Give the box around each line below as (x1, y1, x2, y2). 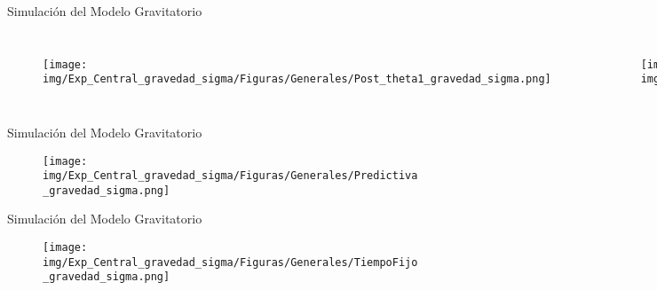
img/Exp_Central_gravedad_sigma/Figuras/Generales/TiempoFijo (43, 255, 418, 269)
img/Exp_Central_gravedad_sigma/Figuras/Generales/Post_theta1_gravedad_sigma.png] (43, 73, 551, 86)
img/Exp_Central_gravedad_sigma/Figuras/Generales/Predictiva (43, 169, 418, 183)
